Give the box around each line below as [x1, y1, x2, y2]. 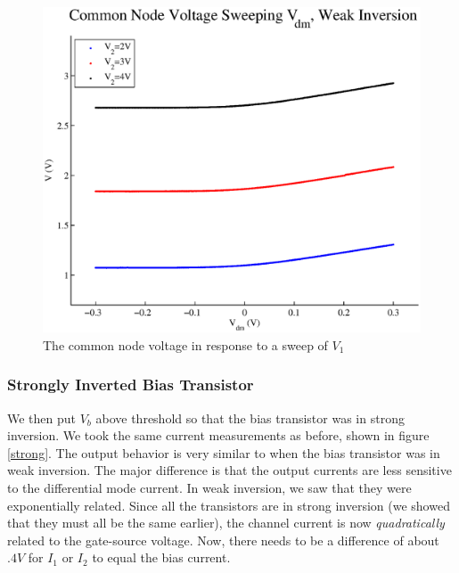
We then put [7, 408, 77, 427]
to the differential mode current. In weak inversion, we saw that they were [7, 478, 412, 496]
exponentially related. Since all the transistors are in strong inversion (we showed [7, 495, 450, 514]
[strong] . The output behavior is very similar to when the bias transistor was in [7, 443, 440, 462]
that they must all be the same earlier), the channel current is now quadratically [7, 513, 445, 532]
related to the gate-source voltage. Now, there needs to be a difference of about [7, 530, 439, 549]
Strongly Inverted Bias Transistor [7, 373, 254, 396]
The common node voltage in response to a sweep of [43, 335, 328, 354]
